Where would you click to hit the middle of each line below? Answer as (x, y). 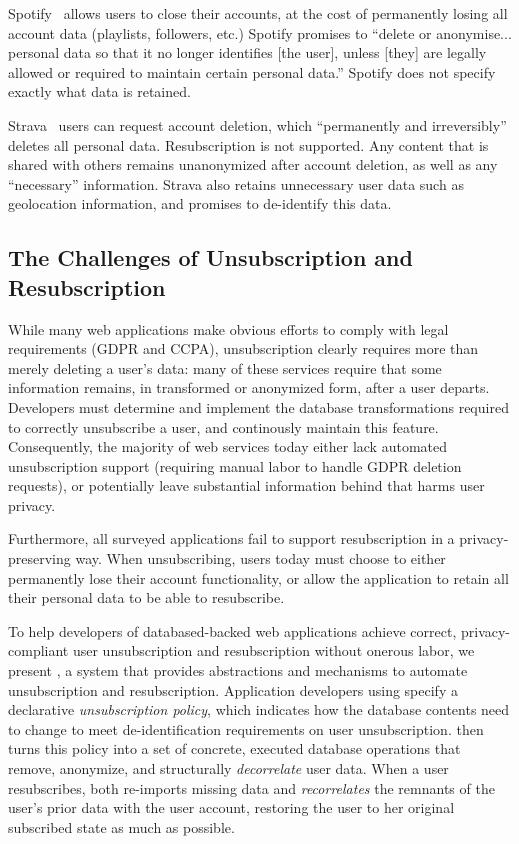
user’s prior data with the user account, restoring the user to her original (231, 807)
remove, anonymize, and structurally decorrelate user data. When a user (228, 768)
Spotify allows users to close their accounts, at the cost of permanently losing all (258, 13)
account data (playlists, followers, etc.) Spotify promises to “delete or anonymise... (260, 32)
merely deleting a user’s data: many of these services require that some (225, 367)
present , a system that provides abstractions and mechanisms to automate (238, 670)
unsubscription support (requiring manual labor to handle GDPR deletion (235, 465)
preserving (39, 558)
